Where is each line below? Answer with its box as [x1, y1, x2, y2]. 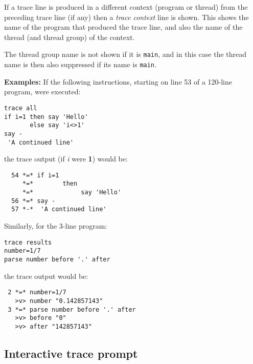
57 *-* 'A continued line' [11, 206, 107, 213]
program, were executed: [4, 86, 81, 97]
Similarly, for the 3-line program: [4, 220, 107, 231]
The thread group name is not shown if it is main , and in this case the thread [4, 49, 247, 59]
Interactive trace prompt [4, 345, 138, 361]
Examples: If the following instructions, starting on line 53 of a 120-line [4, 76, 232, 87]
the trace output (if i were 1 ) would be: [4, 153, 128, 164]
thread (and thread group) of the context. [4, 31, 135, 42]
